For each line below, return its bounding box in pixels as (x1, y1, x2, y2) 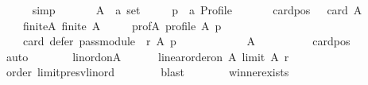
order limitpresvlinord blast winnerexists (6, 64, 289, 80)
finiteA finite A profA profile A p (22, 17, 222, 33)
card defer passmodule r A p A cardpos (22, 33, 351, 49)
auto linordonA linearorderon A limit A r (6, 48, 289, 64)
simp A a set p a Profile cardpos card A (32, 2, 362, 17)
